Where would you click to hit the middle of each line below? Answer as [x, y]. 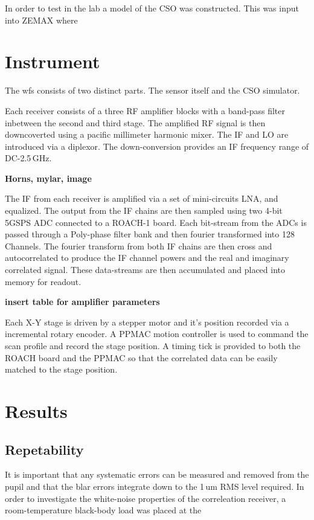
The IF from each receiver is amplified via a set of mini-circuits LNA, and [142, 198]
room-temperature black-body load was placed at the [103, 510]
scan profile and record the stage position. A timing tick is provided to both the [153, 345]
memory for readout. [43, 281]
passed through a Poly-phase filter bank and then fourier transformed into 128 [150, 234]
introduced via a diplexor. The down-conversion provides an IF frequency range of [157, 146]
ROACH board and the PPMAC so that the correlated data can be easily [141, 357]
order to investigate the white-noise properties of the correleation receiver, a [146, 498]
